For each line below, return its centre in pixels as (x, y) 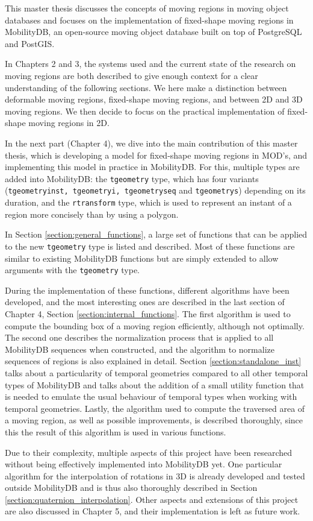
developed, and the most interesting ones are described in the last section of (145, 302)
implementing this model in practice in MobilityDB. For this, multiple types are (152, 167)
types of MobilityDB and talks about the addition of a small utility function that (155, 384)
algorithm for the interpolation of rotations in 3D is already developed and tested (155, 475)
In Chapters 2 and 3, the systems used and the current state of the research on (150, 64)
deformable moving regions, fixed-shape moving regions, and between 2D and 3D (154, 99)
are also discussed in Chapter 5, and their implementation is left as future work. (153, 511)
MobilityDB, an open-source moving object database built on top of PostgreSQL (153, 32)
